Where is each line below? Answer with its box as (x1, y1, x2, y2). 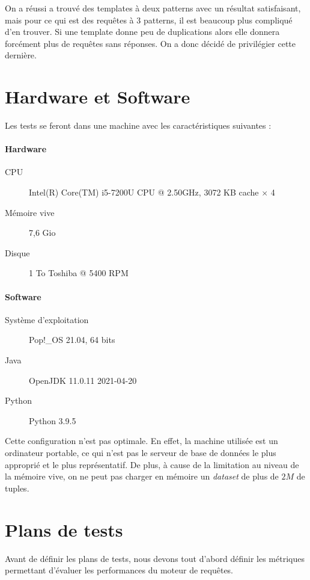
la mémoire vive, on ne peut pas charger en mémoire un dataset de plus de (5, 470, 279, 483)
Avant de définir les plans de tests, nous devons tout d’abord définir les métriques (5, 552, 305, 564)
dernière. (5, 49, 37, 61)
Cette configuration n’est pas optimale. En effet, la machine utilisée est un (5, 434, 278, 447)
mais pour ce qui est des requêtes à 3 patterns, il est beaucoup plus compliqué (5, 13, 293, 26)
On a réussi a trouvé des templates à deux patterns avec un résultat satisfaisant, (5, 2, 301, 14)
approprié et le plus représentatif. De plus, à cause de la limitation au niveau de (5, 458, 299, 470)
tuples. (5, 481, 29, 494)
